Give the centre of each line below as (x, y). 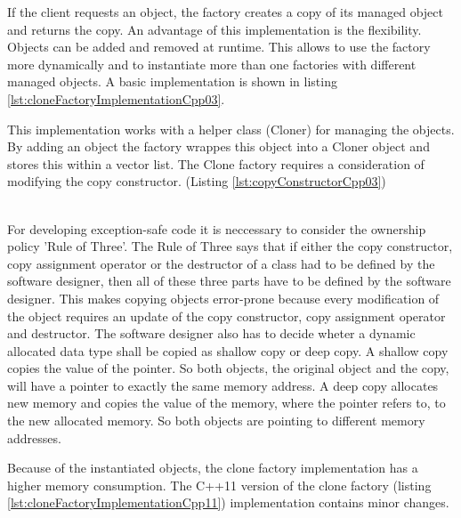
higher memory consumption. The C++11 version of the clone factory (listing (219, 485)
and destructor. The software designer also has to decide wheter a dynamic (211, 333)
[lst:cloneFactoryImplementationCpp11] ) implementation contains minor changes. (228, 502)
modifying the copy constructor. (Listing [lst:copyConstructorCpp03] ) (197, 181)
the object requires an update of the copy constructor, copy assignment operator (226, 316)
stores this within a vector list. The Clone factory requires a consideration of (216, 163)
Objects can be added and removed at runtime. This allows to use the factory (219, 47)
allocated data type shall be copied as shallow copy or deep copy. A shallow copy (228, 350)
